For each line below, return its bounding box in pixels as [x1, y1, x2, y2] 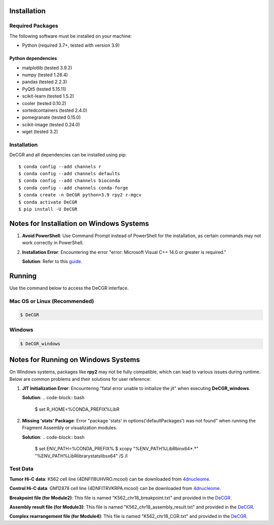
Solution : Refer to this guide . [22, 258, 82, 265]
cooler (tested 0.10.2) [22, 100, 66, 106]
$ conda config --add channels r [18, 163, 101, 170]
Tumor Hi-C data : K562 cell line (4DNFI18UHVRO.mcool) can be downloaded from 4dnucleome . [9, 476, 211, 482]
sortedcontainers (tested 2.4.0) [22, 107, 88, 113]
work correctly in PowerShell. [22, 240, 84, 246]
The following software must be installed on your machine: [9, 33, 132, 39]
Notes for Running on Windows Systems [9, 355, 140, 364]
